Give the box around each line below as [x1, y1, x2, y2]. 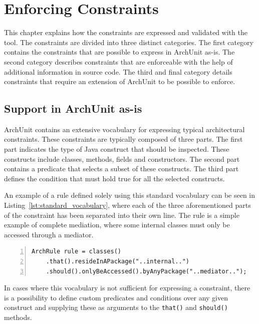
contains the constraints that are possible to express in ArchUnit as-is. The [4, 47, 235, 57]
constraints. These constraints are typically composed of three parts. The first [4, 134, 243, 144]
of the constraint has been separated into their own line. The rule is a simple [4, 209, 239, 220]
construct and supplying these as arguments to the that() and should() [4, 302, 228, 312]
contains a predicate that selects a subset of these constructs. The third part [4, 163, 239, 174]
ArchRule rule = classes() [32, 248, 121, 255]
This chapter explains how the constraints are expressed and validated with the [4, 27, 247, 38]
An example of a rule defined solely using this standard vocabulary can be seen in [4, 190, 255, 200]
